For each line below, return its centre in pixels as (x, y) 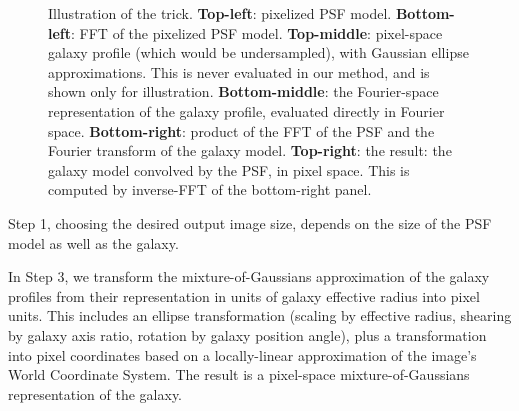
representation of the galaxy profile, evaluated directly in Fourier (246, 110)
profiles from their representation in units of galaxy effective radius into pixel (244, 295)
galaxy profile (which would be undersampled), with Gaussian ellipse (258, 52)
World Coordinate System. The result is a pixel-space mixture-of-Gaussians (239, 374)
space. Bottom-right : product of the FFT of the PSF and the (241, 130)
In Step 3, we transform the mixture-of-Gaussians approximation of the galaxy (249, 276)
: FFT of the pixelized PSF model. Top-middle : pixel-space (257, 32)
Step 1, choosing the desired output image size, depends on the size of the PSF (250, 222)
